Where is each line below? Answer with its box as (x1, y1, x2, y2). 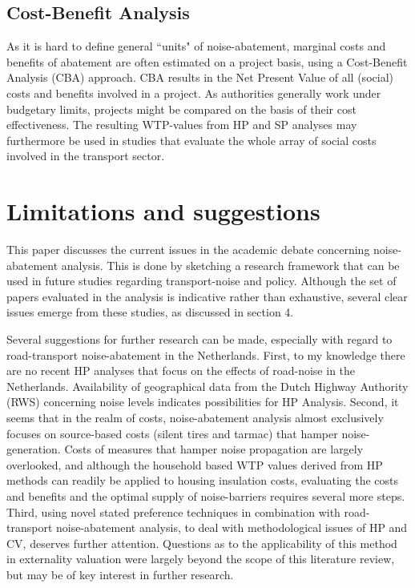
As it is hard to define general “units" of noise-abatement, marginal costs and (6, 38, 386, 54)
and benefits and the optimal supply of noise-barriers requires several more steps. (6, 487, 405, 504)
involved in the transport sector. (6, 147, 165, 164)
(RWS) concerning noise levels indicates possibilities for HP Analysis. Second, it (6, 393, 399, 410)
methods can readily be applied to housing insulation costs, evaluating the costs (6, 472, 399, 489)
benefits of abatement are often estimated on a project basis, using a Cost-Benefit (6, 53, 408, 70)
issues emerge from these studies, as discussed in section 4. (6, 304, 294, 320)
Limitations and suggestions (6, 195, 320, 228)
